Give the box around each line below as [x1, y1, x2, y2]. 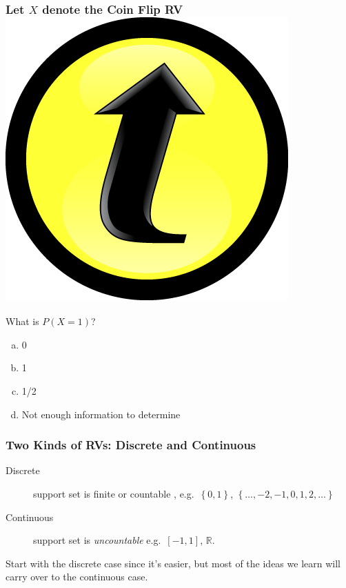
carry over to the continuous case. [6, 569, 148, 584]
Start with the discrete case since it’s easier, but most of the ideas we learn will [6, 556, 340, 570]
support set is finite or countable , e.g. [33, 486, 194, 500]
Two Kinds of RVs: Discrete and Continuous [6, 436, 256, 453]
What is [6, 314, 39, 329]
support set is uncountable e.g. [33, 533, 161, 547]
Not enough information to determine [21, 406, 181, 421]
